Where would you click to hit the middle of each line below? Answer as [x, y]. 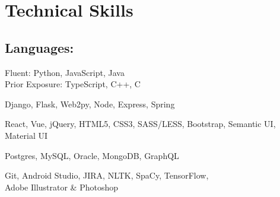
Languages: [39, 47]
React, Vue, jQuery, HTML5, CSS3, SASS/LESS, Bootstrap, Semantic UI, [140, 124]
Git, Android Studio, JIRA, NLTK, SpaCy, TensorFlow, [107, 175]
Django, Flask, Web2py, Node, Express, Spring [90, 104]
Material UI [26, 135]
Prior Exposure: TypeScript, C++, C [73, 84]
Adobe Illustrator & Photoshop [62, 187]
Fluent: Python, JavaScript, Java [65, 72]
